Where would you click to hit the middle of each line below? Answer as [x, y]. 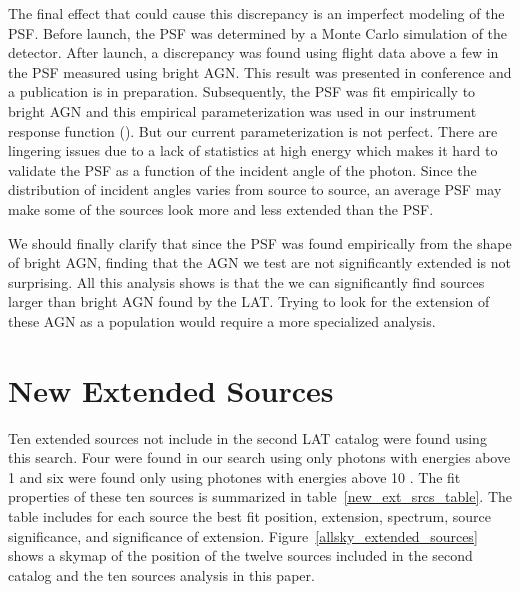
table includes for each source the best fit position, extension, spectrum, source [249, 516]
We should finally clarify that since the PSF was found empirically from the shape [260, 242]
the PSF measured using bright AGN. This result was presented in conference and [260, 71]
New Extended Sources [171, 389]
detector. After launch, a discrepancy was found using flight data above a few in [253, 52]
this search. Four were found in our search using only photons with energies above [259, 457]
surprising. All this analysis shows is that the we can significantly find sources [246, 281]
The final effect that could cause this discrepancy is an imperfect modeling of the [256, 13]
